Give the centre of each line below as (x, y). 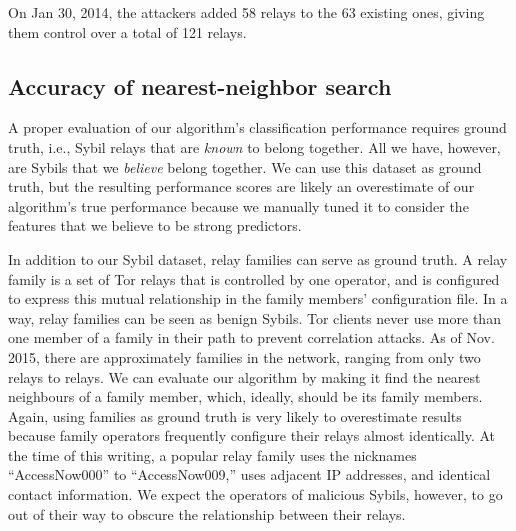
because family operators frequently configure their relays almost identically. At (252, 435)
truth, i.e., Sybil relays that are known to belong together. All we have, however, (254, 146)
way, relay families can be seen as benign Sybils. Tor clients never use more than (254, 317)
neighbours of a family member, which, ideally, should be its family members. (245, 396)
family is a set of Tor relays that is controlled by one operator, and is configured (254, 278)
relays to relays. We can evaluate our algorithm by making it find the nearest (244, 376)
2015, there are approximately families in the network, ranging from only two (244, 356)
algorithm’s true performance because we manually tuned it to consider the (238, 205)
